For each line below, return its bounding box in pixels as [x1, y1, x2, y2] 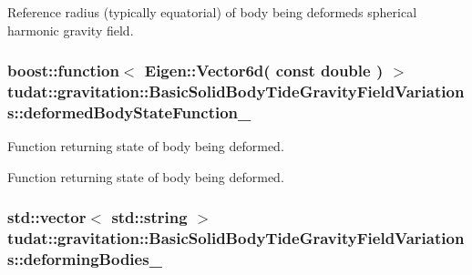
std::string [111, 206, 188, 229]
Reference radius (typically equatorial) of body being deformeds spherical [7, 3, 417, 21]
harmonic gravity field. [7, 20, 134, 39]
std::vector [7, 206, 87, 229]
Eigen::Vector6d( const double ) [144, 59, 384, 82]
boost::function [7, 59, 119, 82]
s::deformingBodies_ [7, 248, 162, 270]
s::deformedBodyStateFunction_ [7, 100, 251, 123]
